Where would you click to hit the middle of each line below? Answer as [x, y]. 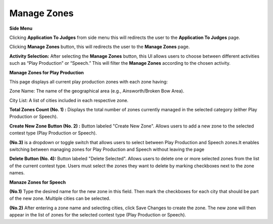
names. [17, 173]
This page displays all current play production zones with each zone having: [88, 81]
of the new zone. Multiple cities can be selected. [60, 198]
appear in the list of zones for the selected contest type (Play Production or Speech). [98, 215]
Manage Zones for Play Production [47, 72]
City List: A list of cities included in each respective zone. [69, 100]
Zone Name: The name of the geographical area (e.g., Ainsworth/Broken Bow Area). [97, 91]
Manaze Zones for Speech [38, 182]
